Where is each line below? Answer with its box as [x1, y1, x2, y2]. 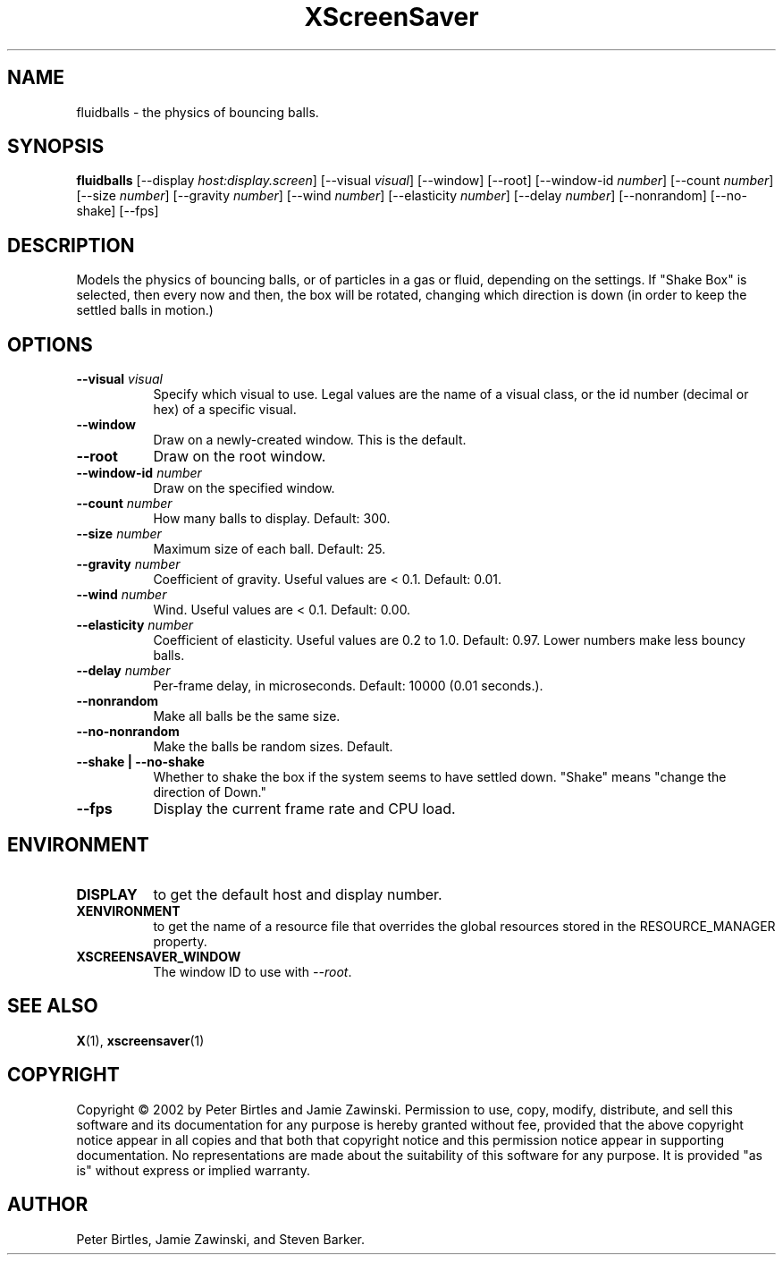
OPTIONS [7, 333, 93, 356]
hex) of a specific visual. [153, 402, 297, 418]
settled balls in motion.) [76, 302, 214, 318]
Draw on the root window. [153, 447, 326, 466]
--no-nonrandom [76, 724, 180, 740]
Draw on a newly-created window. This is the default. [153, 432, 467, 448]
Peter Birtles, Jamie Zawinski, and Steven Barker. [76, 1231, 365, 1247]
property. [153, 933, 207, 949]
